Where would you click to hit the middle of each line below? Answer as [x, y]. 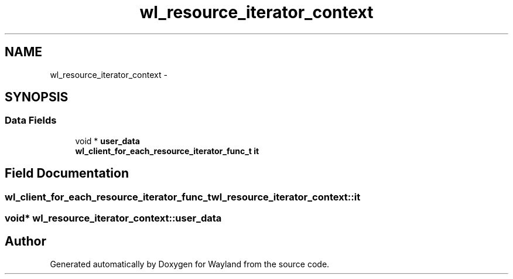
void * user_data [107, 141]
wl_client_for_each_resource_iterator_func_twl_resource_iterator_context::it [183, 197]
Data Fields [31, 120]
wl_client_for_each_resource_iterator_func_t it [167, 151]
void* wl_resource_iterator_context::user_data [113, 218]
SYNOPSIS [37, 97]
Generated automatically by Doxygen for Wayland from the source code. [190, 264]
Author [25, 241]
